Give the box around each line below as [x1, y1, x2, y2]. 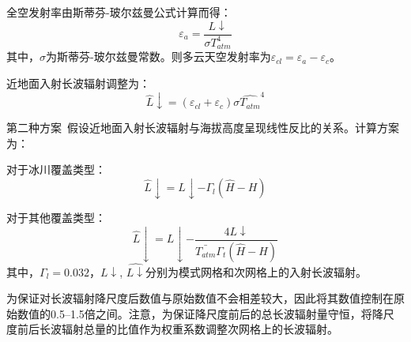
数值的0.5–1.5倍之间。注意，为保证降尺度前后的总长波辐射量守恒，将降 [17, 305, 383, 321]
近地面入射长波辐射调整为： [6, 74, 150, 91]
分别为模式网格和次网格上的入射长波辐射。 [145, 263, 368, 280]
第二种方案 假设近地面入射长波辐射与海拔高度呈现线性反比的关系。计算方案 [6, 119, 399, 136]
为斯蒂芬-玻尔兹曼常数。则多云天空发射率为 [46, 48, 271, 65]
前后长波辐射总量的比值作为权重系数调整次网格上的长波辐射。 [17, 321, 338, 337]
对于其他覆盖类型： [6, 209, 106, 226]
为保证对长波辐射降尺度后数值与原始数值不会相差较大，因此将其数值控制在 [6, 290, 394, 306]
